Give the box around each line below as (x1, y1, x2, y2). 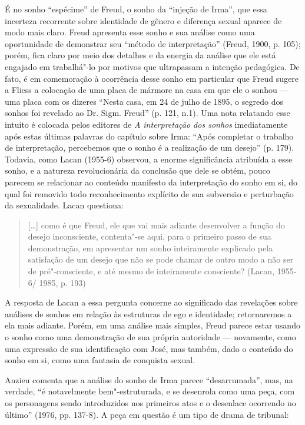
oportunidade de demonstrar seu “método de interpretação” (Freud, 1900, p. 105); (5, 37, 301, 49)
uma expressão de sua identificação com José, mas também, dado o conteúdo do (5, 342, 293, 354)
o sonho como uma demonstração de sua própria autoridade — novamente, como (5, 331, 296, 343)
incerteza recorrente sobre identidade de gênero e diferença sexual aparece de (5, 14, 282, 26)
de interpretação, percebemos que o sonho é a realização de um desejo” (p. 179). (5, 141, 294, 154)
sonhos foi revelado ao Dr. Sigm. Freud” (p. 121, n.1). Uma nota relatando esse (5, 107, 290, 119)
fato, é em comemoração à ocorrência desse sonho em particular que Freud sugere (5, 72, 299, 84)
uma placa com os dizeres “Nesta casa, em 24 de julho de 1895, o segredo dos (5, 95, 283, 107)
